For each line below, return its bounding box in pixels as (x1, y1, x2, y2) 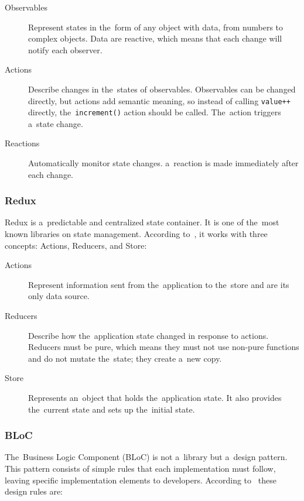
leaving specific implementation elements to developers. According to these (5, 473, 276, 486)
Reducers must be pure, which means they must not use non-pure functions (28, 341, 299, 353)
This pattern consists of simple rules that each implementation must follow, (5, 462, 276, 474)
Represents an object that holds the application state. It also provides (28, 392, 282, 403)
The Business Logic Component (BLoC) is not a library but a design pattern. (5, 451, 288, 463)
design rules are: (5, 485, 63, 497)
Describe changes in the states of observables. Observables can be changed (28, 83, 296, 95)
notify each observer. (28, 43, 103, 56)
